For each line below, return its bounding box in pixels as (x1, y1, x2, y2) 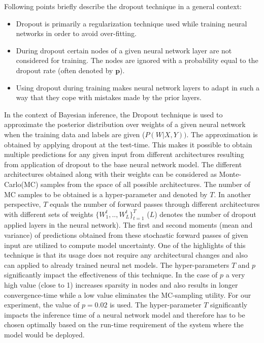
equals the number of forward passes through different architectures (49, 199, 260, 209)
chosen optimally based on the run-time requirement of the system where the (4, 319, 244, 330)
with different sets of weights (4, 208, 93, 219)
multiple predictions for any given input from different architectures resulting (4, 149, 244, 160)
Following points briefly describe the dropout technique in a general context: (4, 1, 242, 11)
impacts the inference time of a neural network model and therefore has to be (4, 309, 245, 320)
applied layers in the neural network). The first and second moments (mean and (4, 220, 253, 230)
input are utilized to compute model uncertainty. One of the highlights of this (4, 239, 246, 250)
